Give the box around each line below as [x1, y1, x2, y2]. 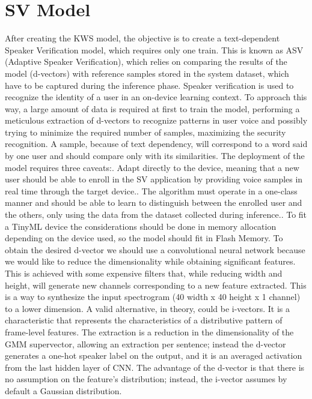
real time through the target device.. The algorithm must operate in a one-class [5, 184, 298, 197]
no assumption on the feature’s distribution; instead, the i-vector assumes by [5, 373, 287, 385]
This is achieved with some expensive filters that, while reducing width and [5, 267, 283, 279]
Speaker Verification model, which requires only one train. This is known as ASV [5, 43, 304, 56]
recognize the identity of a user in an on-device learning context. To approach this [5, 91, 307, 103]
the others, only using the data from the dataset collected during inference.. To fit [5, 208, 307, 221]
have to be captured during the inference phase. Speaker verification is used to [5, 79, 294, 91]
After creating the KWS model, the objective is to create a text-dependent [5, 32, 280, 44]
